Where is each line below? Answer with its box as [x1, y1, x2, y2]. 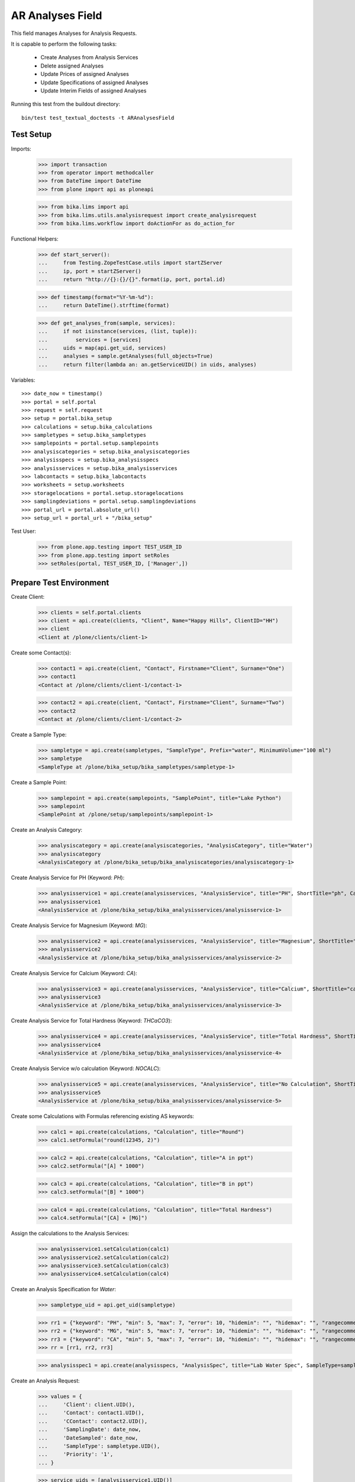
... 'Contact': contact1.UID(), [38, 1410, 145, 1416]
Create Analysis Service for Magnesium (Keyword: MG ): [11, 922, 147, 929]
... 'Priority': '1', [38, 1451, 114, 1458]
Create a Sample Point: [11, 778, 67, 785]
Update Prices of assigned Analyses [40, 71, 130, 78]
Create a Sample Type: [11, 731, 67, 738]
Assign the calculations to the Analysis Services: [11, 1230, 130, 1237]
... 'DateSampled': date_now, [38, 1435, 138, 1441]
